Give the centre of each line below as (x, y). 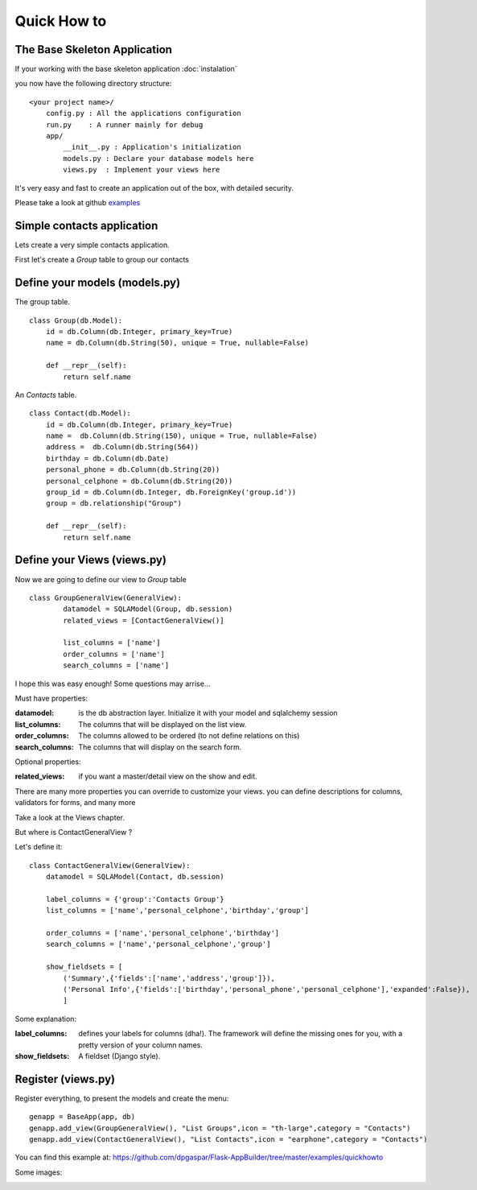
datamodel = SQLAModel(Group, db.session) (148, 609)
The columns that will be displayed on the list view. (162, 724)
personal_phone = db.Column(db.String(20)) (133, 470)
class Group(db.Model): (76, 320)
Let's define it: (39, 847)
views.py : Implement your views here (142, 170)
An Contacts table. (46, 395)
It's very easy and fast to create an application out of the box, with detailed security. (154, 188)
